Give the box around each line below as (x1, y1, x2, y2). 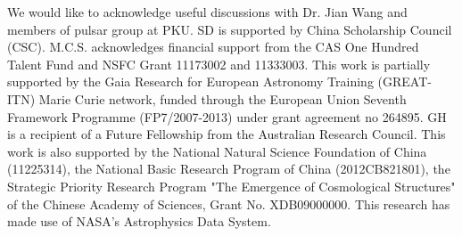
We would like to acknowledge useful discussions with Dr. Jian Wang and (7, 3, 408, 20)
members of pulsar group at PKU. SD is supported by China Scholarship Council (7, 20, 452, 38)
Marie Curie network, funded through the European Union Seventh (38, 89, 407, 108)
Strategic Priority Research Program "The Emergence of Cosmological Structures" (7, 176, 456, 195)
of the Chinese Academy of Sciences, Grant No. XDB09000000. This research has (7, 194, 450, 213)
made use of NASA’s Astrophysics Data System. (7, 212, 271, 231)
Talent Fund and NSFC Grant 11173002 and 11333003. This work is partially (7, 54, 431, 73)
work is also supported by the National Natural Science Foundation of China (7, 142, 427, 160)
